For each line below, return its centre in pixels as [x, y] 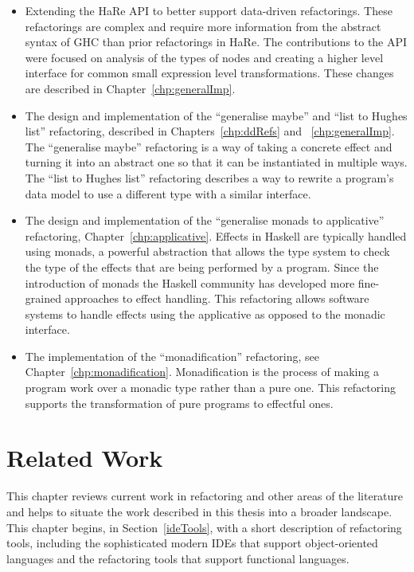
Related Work [85, 458]
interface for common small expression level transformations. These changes [209, 73]
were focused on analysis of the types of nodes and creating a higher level [204, 57]
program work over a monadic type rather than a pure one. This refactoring [210, 388]
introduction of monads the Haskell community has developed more [190, 282]
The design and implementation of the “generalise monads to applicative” [205, 220]
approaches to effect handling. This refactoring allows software [217, 298]
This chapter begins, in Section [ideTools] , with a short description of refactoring [204, 527]
